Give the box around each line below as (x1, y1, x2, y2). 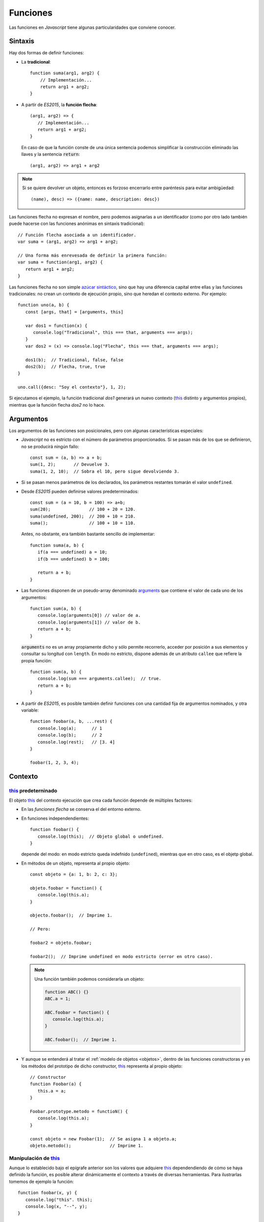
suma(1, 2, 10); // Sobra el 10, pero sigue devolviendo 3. (30, 468, 179, 474)
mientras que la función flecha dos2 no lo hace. (9, 402, 105, 408)
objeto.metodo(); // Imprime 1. (30, 1143, 144, 1148)
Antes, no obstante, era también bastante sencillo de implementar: (21, 531, 155, 537)
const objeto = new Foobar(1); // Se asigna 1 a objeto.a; (30, 1136, 177, 1141)
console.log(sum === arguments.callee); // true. (37, 676, 161, 681)
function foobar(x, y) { (18, 1190, 77, 1196)
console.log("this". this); (25, 1197, 93, 1202)
